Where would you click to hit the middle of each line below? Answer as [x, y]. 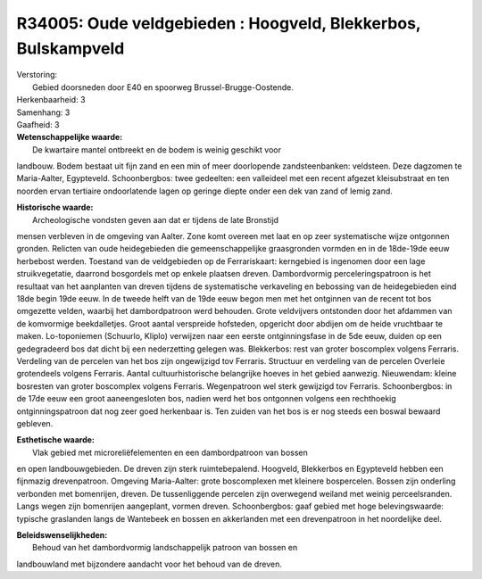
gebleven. [35, 423]
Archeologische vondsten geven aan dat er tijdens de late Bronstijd [156, 219]
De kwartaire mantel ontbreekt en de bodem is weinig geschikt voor [157, 149]
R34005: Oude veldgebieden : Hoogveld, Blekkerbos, [219, 23]
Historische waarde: [55, 207]
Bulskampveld [71, 48]
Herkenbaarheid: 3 [51, 100]
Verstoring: [37, 75]
